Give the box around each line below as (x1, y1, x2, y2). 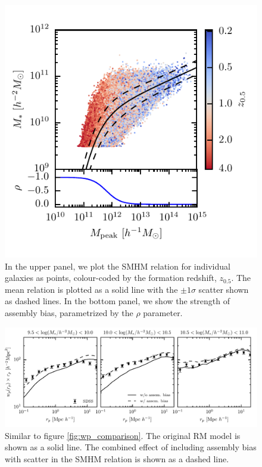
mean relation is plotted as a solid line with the (5, 283, 178, 295)
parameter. (143, 306, 183, 318)
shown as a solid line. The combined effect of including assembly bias (5, 441, 257, 453)
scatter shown (198, 283, 249, 295)
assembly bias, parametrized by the (5, 306, 133, 318)
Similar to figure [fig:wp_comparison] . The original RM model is (5, 429, 241, 441)
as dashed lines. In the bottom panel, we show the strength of (5, 295, 230, 307)
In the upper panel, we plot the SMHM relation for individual (5, 259, 230, 272)
